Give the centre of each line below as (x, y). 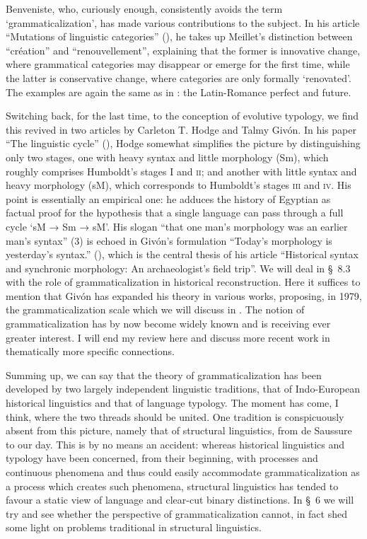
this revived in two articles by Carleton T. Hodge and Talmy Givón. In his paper (181, 129)
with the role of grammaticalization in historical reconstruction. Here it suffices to (183, 282)
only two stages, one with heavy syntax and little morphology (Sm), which (167, 157)
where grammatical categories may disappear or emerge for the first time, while (178, 64)
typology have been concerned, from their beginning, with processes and (162, 458)
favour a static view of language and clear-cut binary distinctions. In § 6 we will (180, 500)
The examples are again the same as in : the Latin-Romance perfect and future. (179, 92)
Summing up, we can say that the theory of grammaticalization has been (164, 375)
